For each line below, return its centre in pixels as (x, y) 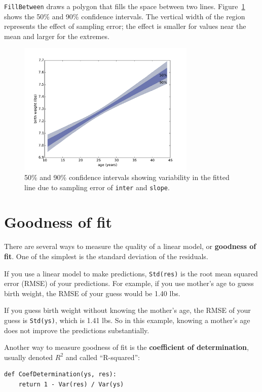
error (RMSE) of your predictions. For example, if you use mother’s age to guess (129, 283)
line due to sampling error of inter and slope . (97, 187)
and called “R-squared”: (103, 357)
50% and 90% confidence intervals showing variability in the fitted (127, 177)
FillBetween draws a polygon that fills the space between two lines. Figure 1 (125, 6)
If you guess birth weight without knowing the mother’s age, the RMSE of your (127, 310)
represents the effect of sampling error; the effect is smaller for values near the (125, 26)
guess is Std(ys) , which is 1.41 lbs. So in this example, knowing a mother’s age (127, 320)
